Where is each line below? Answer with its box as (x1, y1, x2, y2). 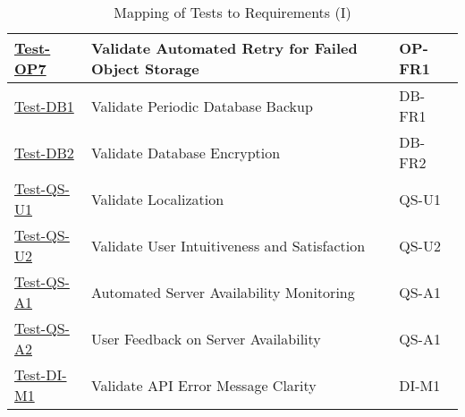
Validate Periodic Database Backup (90, 95, 313, 116)
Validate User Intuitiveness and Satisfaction (90, 234, 366, 256)
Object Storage (90, 58, 199, 79)
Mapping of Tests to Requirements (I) (114, 2, 351, 22)
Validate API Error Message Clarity (90, 374, 317, 396)
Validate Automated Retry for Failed (90, 38, 358, 58)
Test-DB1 (14, 95, 74, 116)
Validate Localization (90, 188, 224, 209)
